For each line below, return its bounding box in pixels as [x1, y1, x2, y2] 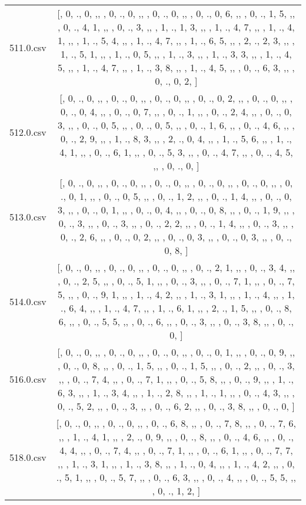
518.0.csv [9, 450, 46, 464]
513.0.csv [9, 209, 46, 223]
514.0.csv [9, 294, 46, 308]
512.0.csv [9, 125, 46, 139]
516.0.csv [9, 372, 46, 386]
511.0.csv [9, 40, 46, 54]
